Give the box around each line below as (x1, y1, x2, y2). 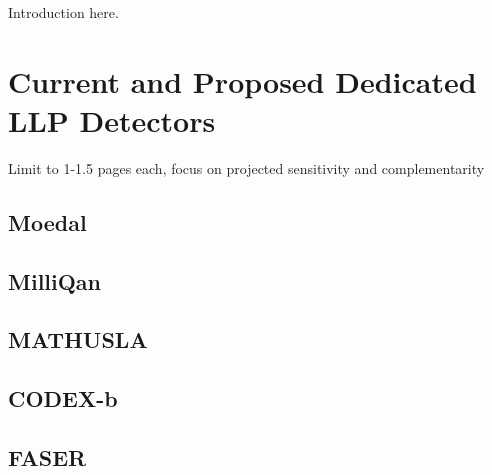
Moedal (8, 206, 87, 237)
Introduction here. (8, 2, 119, 22)
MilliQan (8, 265, 102, 296)
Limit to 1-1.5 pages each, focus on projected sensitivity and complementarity (8, 157, 485, 178)
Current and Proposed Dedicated (8, 60, 477, 101)
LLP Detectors (8, 99, 216, 140)
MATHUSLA (8, 324, 148, 355)
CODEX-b (8, 383, 118, 414)
